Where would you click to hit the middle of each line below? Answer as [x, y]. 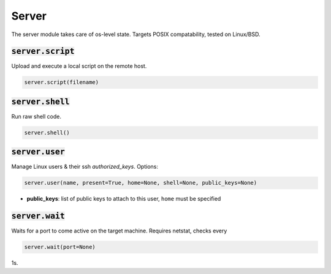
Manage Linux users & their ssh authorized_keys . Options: [85, 167]
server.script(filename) [62, 82]
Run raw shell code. [36, 116]
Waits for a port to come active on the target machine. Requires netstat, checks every [119, 231]
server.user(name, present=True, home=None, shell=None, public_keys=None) [141, 183]
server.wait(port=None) [60, 247]
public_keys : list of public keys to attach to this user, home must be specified [124, 199]
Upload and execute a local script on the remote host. [79, 66]
